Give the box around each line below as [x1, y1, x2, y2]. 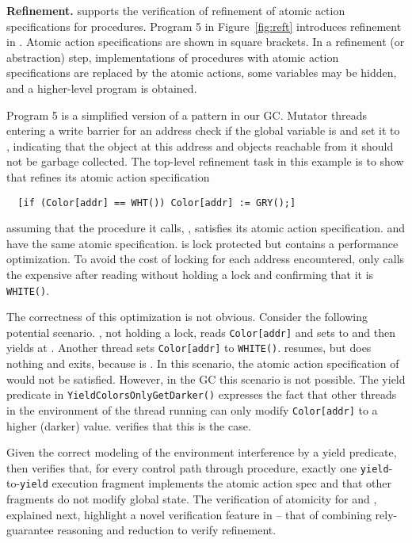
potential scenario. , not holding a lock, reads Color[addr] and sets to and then [6, 323, 395, 340]
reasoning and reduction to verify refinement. [57, 522, 277, 538]
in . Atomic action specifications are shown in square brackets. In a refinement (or [6, 33, 405, 50]
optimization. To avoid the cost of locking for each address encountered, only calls [6, 250, 405, 267]
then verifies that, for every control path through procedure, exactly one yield [6, 459, 389, 476]
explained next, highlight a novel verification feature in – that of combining [6, 506, 372, 522]
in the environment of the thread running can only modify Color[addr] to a [6, 401, 378, 418]
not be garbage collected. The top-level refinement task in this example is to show [6, 153, 404, 170]
